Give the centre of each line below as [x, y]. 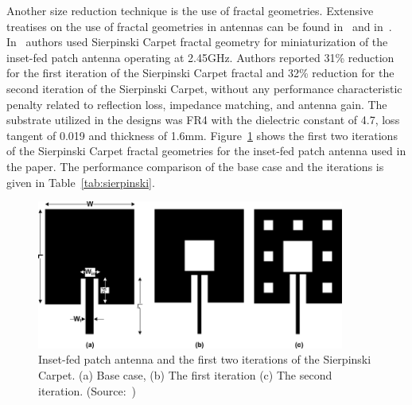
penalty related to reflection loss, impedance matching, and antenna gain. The [197, 104]
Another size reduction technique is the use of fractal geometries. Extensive [190, 10]
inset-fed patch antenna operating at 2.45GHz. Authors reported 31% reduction [200, 57]
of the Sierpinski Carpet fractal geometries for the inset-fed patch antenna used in [206, 151]
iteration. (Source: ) [87, 390]
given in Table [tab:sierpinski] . [81, 182]
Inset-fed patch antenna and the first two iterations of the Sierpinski [205, 359]
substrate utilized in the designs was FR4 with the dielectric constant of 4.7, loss [203, 120]
